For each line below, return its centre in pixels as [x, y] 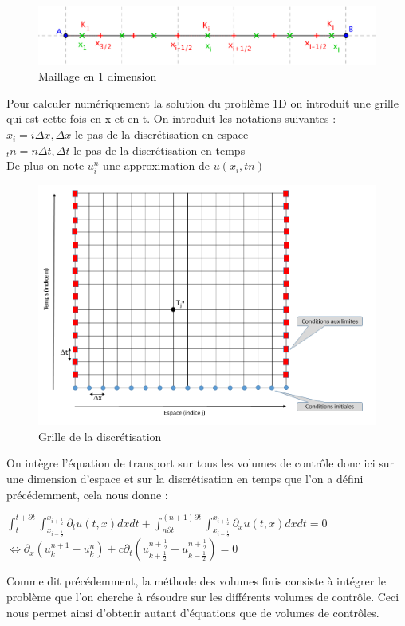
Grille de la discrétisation [100, 436]
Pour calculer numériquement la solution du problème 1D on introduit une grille [202, 102]
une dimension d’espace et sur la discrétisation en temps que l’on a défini [185, 478]
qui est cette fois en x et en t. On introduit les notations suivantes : [171, 118]
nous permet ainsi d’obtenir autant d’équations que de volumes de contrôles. [193, 612]
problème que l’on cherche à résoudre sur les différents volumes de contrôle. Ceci [203, 597]
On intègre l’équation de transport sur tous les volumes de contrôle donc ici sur [201, 463]
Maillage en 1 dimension [98, 76]
